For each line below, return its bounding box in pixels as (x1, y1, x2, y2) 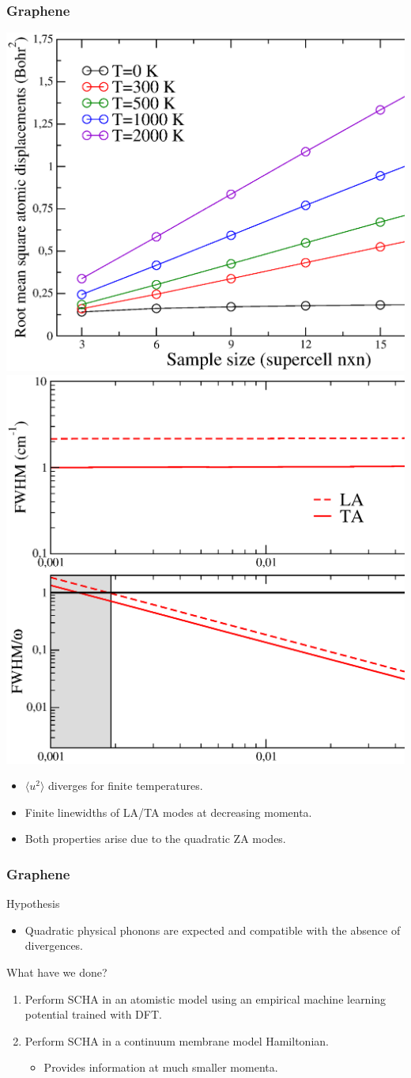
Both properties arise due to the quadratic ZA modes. (25, 830, 286, 847)
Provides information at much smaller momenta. (43, 1059, 278, 1076)
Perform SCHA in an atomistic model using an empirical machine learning (25, 990, 386, 1007)
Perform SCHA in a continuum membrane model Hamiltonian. (25, 1032, 329, 1049)
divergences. (25, 937, 84, 954)
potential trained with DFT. (25, 1006, 162, 1023)
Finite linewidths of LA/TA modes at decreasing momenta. (25, 803, 312, 820)
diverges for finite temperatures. (48, 777, 203, 794)
